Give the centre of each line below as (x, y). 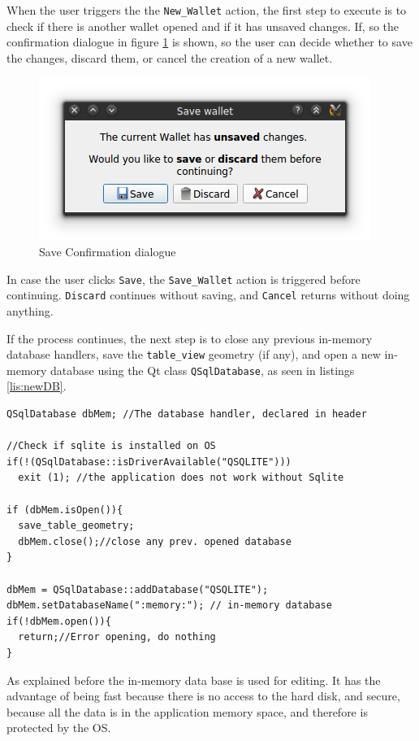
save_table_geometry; (76, 526)
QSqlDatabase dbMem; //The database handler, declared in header (187, 414)
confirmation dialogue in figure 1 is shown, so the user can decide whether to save (209, 42)
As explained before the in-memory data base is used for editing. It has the (194, 680)
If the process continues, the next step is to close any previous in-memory (190, 338)
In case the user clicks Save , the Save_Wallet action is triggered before (184, 279)
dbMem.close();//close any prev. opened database (155, 541)
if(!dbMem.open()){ (59, 621)
